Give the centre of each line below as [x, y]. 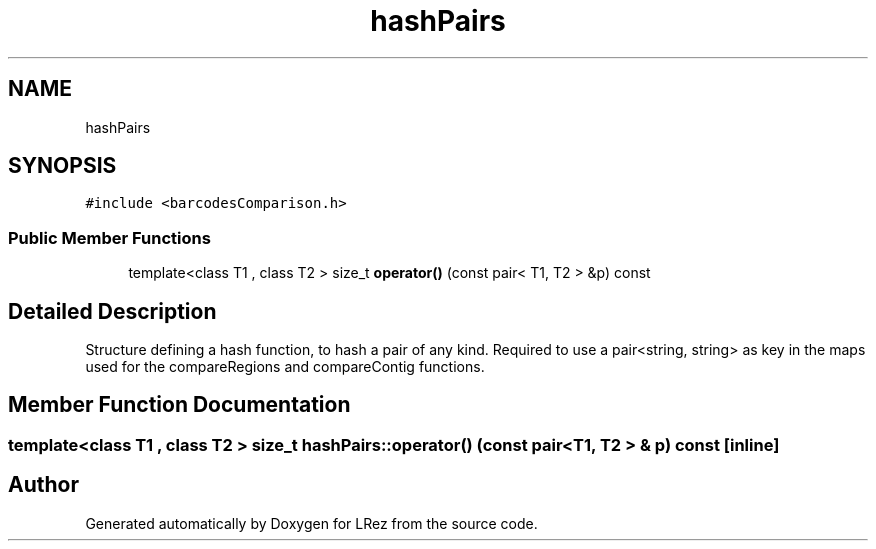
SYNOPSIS [62, 166]
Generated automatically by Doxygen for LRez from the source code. [311, 523]
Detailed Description [112, 311]
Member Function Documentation [179, 405]
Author [43, 485]
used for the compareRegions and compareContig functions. [285, 367]
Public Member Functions [109, 237]
